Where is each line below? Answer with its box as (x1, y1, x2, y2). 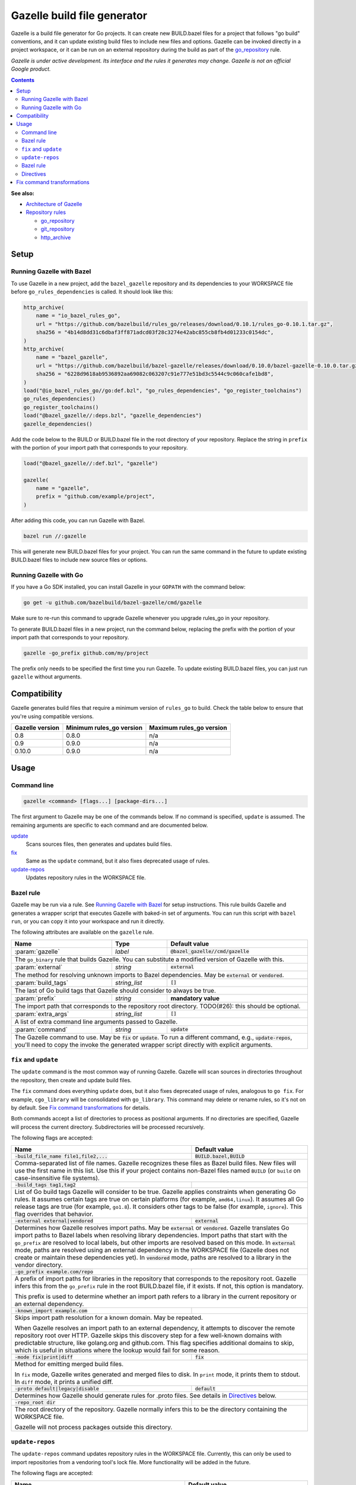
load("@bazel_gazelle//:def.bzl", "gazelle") (23, 460, 158, 466)
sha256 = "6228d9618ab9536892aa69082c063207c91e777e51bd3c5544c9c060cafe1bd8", (36, 371, 274, 377)
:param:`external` (14, 963, 63, 971)
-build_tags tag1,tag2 (14, 1181, 77, 1188)
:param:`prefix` (14, 994, 56, 1002)
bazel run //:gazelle (23, 532, 87, 539)
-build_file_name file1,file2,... (14, 1153, 108, 1159)
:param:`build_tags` (14, 978, 68, 987)
